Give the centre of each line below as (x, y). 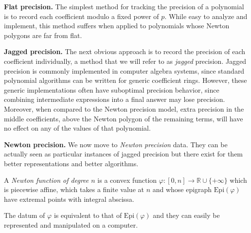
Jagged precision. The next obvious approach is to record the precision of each (125, 51)
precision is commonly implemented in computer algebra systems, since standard (124, 70)
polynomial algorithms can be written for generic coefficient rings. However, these (125, 80)
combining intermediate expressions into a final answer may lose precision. (115, 99)
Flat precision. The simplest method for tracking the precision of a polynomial (124, 6)
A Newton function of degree (46, 180)
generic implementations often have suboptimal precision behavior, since (112, 89)
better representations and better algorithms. (71, 163)
